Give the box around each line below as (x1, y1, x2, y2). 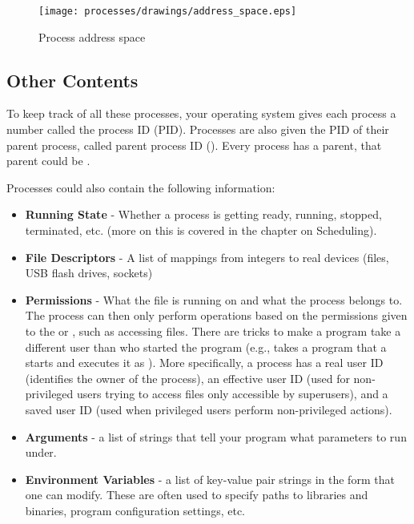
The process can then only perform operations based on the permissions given (25, 307, 408, 324)
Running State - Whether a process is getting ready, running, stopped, (25, 206, 382, 223)
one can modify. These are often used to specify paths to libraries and (25, 486, 368, 503)
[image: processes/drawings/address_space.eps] (38, 6, 297, 17)
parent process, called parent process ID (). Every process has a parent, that (6, 136, 382, 153)
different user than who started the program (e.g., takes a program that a (25, 338, 387, 355)
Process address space (38, 28, 146, 45)
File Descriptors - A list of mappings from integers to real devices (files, (25, 248, 389, 265)
